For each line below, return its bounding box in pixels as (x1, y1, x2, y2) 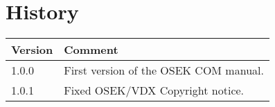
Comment (64, 41, 118, 58)
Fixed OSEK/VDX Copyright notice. (64, 82, 245, 99)
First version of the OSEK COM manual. (64, 62, 264, 79)
